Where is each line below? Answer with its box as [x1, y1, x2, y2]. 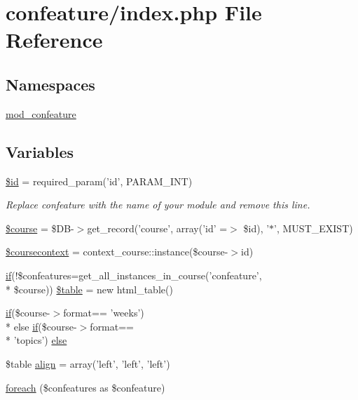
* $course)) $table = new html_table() [6, 281, 173, 296]
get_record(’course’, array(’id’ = [87, 220, 228, 235]
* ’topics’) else [6, 333, 67, 347]
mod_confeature [6, 106, 76, 121]
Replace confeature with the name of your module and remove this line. [6, 197, 310, 212]
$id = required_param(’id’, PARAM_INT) [6, 173, 193, 188]
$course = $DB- [6, 220, 74, 235]
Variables [6, 140, 74, 162]
